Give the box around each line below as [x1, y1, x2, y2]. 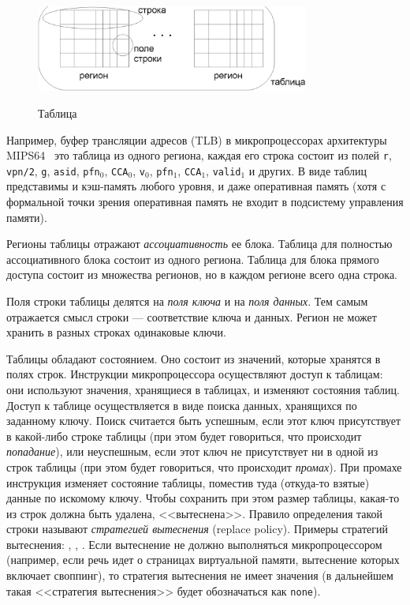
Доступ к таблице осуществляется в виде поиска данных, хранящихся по [6, 396, 357, 413]
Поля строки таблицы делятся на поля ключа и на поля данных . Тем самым [6, 292, 368, 309]
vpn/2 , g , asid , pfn [6, 162, 100, 178]
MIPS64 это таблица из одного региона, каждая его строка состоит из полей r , [6, 147, 392, 163]
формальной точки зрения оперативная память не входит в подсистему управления [6, 194, 404, 209]
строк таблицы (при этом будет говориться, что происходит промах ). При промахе [6, 458, 402, 475]
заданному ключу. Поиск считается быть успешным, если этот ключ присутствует [6, 412, 401, 429]
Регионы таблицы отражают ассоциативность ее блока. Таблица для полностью [6, 235, 393, 252]
